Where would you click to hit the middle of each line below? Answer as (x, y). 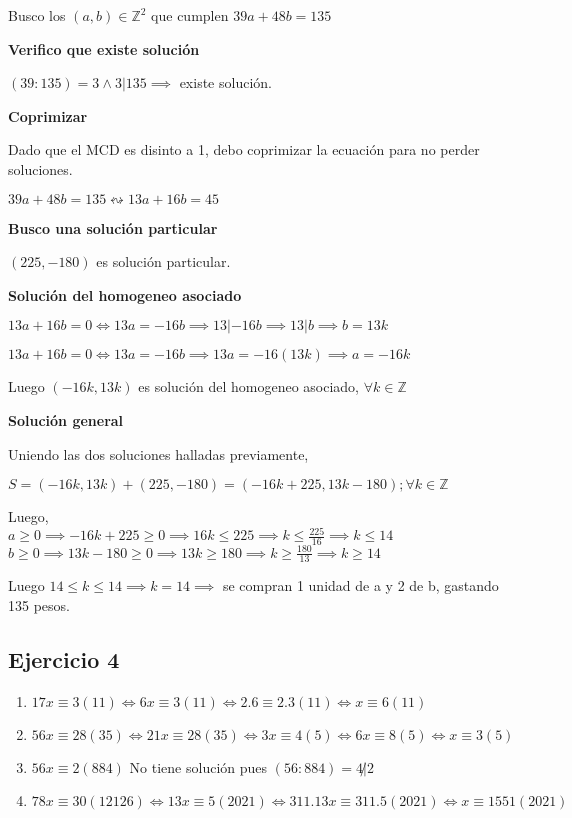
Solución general (66, 419)
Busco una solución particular (113, 227)
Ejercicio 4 (64, 658)
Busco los (37, 15)
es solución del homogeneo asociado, (248, 386)
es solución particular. (163, 261)
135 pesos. (39, 605)
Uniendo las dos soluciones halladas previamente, (158, 453)
